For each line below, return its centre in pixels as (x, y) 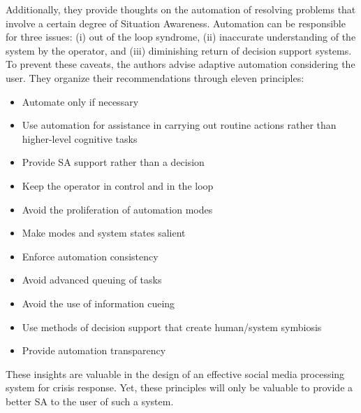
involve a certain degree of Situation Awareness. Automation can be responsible (176, 23)
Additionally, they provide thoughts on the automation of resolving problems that (181, 9)
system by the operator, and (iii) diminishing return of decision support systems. (179, 50)
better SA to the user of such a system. (90, 401)
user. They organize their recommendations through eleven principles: (155, 77)
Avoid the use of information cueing (98, 303)
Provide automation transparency (94, 350)
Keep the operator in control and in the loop (118, 185)
